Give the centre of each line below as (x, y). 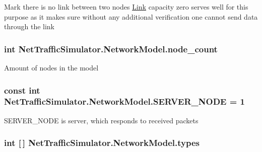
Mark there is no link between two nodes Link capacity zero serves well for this (126, 7)
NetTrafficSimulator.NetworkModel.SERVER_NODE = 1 (125, 101)
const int (22, 90)
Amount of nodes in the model (51, 67)
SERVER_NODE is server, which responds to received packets (101, 120)
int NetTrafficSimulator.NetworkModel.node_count (111, 49)
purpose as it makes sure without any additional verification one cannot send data (131, 16)
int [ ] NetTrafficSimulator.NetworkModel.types (102, 143)
